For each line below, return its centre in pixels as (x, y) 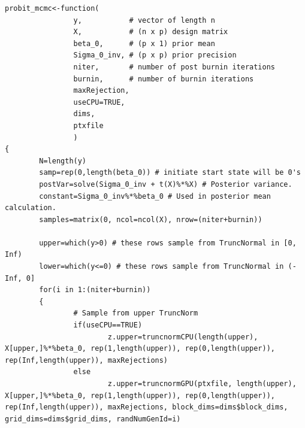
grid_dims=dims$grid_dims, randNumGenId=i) (93, 419)
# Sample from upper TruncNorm (136, 313)
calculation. (31, 208)
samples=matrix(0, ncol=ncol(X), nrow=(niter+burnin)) (151, 219)
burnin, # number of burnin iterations (164, 79)
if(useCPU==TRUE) (108, 325)
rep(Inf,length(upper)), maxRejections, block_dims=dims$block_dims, (147, 407)
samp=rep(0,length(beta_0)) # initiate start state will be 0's (170, 173)
